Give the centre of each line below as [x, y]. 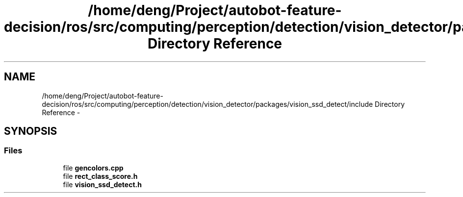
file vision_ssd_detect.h [102, 184]
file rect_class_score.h [100, 176]
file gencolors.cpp [93, 168]
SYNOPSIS [31, 131]
